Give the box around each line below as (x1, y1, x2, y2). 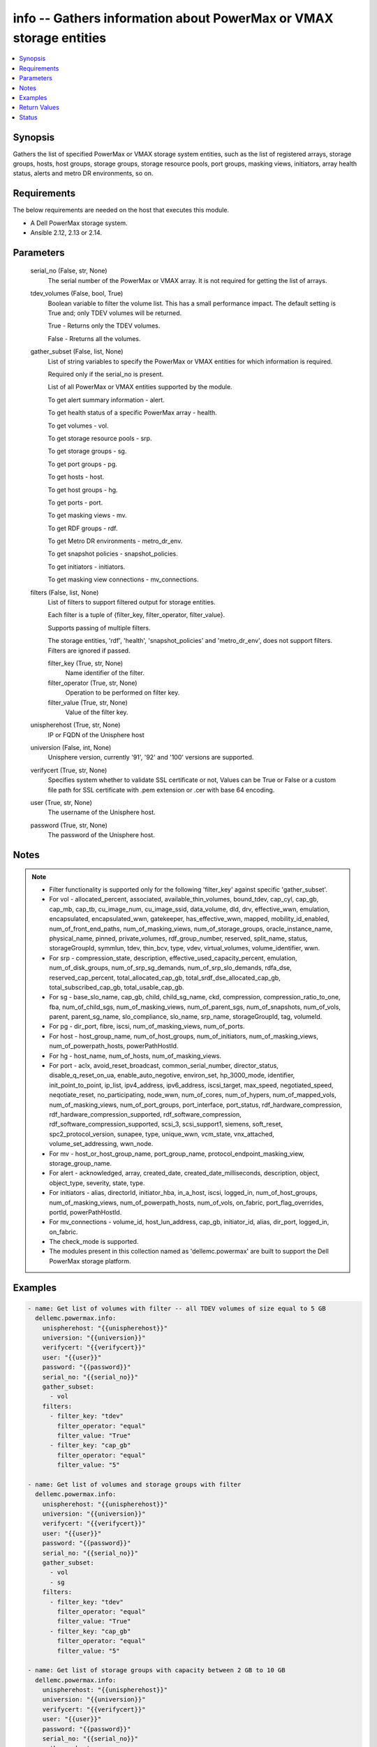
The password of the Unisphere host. (47, 831, 155, 839)
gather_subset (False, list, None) (30, 347, 124, 356)
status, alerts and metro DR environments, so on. (13, 169, 154, 177)
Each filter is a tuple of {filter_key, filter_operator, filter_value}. (47, 611, 226, 619)
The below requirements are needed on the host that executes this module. (13, 206, 230, 215)
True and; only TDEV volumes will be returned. (47, 309, 182, 317)
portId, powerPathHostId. (49, 1208, 122, 1216)
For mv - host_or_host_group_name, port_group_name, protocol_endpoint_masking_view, (49, 1150, 305, 1158)
